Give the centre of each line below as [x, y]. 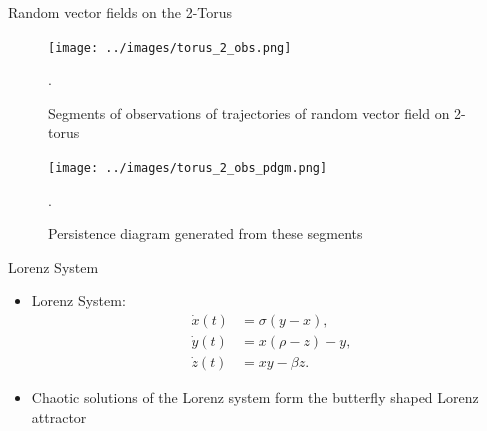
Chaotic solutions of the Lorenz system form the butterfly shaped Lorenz [255, 397]
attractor [59, 416]
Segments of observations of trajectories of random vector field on [249, 112]
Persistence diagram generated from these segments [205, 233]
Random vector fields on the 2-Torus [120, 12]
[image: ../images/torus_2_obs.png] [170, 47]
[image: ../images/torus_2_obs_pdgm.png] [188, 168]
